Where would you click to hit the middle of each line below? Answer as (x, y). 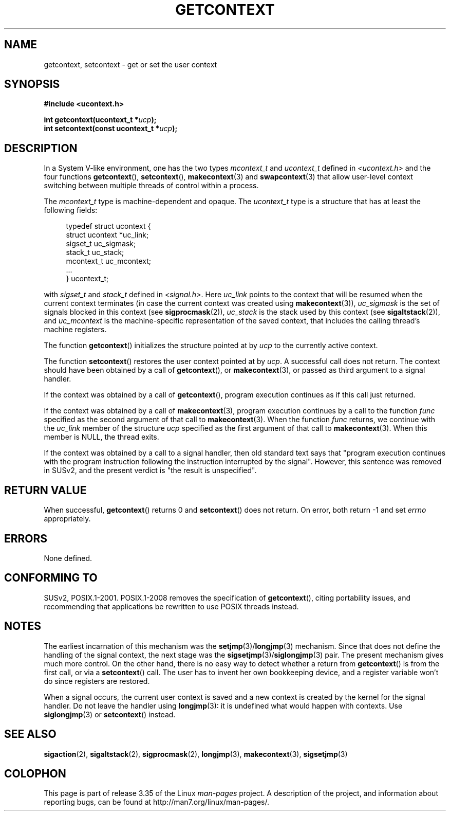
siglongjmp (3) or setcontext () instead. (110, 714)
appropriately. (67, 519)
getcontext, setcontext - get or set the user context (130, 64)
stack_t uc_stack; (95, 252)
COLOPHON (35, 773)
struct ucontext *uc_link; (107, 235)
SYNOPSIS (32, 84)
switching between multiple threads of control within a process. (151, 186)
